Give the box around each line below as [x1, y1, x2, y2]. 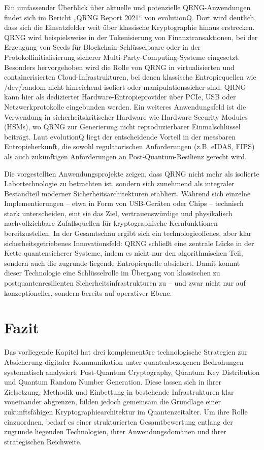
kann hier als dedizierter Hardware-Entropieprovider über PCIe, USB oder [4, 91, 236, 102]
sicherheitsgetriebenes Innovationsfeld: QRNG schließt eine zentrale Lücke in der [4, 237, 254, 248]
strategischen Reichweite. [4, 436, 82, 446]
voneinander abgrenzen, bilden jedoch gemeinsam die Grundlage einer [4, 396, 221, 407]
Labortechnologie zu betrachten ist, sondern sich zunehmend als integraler [4, 178, 235, 189]
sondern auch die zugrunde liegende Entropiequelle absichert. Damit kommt [4, 257, 240, 268]
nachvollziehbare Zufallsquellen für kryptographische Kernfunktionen [4, 218, 218, 228]
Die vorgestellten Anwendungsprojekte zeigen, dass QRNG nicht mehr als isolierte [4, 168, 259, 179]
